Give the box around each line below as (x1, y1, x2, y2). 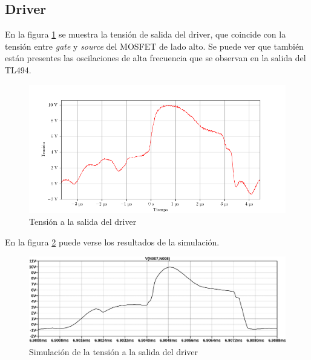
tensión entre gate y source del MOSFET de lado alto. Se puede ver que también (5, 39, 304, 52)
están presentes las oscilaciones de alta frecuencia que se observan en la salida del (5, 52, 306, 64)
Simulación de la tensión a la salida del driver (29, 345, 198, 358)
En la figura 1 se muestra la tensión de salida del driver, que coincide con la (5, 28, 286, 41)
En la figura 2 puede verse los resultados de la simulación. (5, 235, 220, 248)
